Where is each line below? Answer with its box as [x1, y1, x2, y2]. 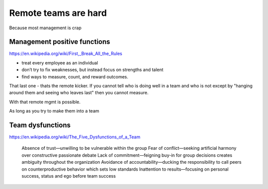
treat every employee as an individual [21, 60, 98, 65]
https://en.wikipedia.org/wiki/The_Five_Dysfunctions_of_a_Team [9, 134, 141, 140]
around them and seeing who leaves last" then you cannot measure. [9, 90, 149, 96]
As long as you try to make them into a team [9, 108, 99, 114]
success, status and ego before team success [21, 173, 116, 179]
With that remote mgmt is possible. [9, 99, 81, 105]
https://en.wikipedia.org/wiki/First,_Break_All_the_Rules [9, 51, 123, 57]
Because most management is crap [9, 25, 82, 31]
